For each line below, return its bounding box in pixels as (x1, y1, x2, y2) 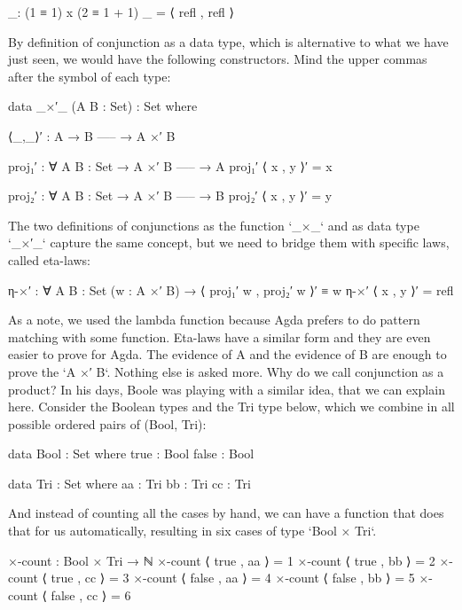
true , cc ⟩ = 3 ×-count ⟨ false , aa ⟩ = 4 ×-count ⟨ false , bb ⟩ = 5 (51, 568, 415, 587)
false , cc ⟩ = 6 (51, 585, 131, 604)
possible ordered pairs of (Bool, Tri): (8, 414, 207, 433)
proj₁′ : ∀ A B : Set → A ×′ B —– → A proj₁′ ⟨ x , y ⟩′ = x (8, 156, 333, 175)
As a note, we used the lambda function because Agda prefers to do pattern (8, 310, 420, 329)
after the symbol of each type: (8, 66, 171, 85)
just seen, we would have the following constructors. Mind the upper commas (8, 50, 427, 68)
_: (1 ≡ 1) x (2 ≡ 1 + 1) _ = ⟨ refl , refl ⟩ (8, 3, 235, 20)
